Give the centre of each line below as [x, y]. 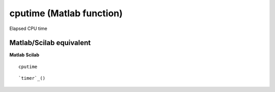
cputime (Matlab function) [66, 13]
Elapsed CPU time [29, 28]
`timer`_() [32, 78]
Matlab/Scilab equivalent [50, 43]
